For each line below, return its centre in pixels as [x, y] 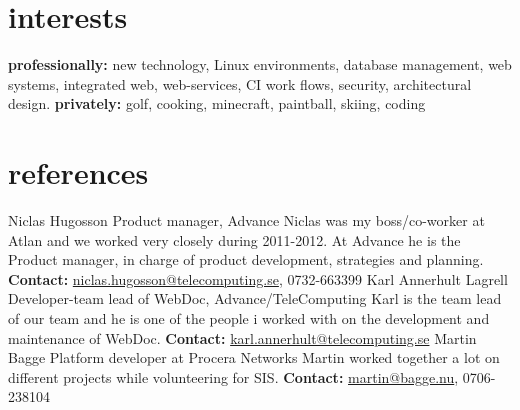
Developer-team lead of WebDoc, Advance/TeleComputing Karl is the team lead [255, 298]
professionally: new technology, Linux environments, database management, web [260, 64]
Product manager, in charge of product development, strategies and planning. [246, 259]
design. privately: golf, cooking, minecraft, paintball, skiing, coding [217, 103]
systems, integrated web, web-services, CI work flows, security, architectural [240, 83]
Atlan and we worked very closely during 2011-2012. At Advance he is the [234, 239]
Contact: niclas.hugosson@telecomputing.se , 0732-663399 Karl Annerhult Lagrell [258, 278]
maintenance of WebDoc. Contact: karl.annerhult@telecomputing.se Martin [242, 337]
